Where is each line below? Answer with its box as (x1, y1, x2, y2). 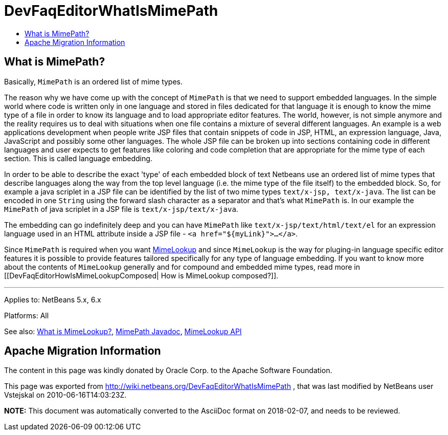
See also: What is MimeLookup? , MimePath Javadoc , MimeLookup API (4, 327, 242, 336)
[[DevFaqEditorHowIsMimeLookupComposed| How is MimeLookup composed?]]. (4, 271, 279, 280)
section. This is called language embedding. (4, 154, 152, 163)
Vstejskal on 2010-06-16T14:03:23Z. (4, 390, 127, 400)
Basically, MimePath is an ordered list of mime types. (4, 77, 183, 86)
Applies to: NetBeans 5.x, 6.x (4, 295, 101, 304)
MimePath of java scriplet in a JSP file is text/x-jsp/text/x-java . (4, 204, 238, 213)
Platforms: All (4, 311, 49, 320)
